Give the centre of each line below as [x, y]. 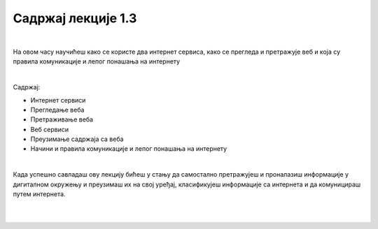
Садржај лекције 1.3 [75, 18]
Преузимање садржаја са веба [77, 139]
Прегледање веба [57, 110]
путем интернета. [39, 194]
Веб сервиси [50, 129]
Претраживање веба [62, 119]
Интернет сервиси [58, 100]
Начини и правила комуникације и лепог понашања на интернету [129, 149]
